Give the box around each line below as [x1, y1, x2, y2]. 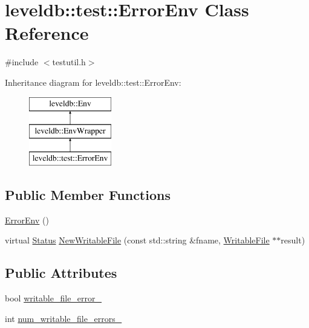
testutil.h [52, 56, 86, 68]
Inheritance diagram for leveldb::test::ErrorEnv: [5, 76, 181, 88]
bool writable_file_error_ [5, 292, 102, 304]
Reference [5, 21, 89, 45]
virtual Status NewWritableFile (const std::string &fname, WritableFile [5, 234, 270, 246]
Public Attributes [5, 263, 117, 282]
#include [5, 56, 39, 68]
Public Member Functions [5, 185, 171, 204]
